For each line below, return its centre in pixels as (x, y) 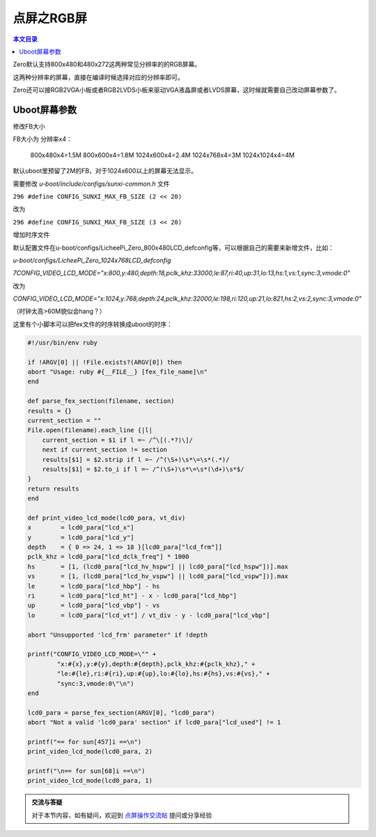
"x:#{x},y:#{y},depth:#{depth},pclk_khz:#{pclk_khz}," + (156, 664)
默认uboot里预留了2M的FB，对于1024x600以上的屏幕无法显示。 (105, 171)
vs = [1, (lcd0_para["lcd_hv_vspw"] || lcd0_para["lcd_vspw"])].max (158, 576)
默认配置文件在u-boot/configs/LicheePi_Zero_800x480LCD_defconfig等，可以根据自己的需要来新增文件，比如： (173, 248)
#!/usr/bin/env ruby (62, 342)
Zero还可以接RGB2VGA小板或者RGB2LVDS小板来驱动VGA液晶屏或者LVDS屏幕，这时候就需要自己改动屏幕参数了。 (177, 90)
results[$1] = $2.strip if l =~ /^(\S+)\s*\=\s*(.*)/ (136, 460)
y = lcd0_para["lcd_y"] (81, 537)
